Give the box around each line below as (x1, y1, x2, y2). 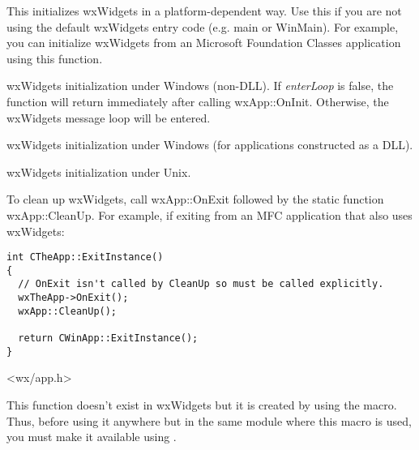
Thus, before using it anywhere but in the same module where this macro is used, (6, 412, 412, 429)
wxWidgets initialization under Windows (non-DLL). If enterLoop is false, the (6, 77, 394, 94)
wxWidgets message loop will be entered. (6, 109, 211, 126)
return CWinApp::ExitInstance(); (18, 332, 199, 345)
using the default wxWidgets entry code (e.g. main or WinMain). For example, (6, 18, 399, 35)
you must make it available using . (6, 428, 177, 445)
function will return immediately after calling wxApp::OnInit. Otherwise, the (6, 92, 389, 109)
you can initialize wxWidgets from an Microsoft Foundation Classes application (6, 34, 401, 51)
